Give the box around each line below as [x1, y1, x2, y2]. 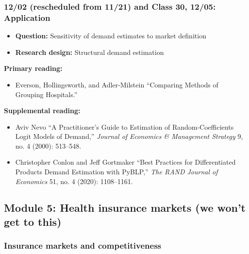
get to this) [4, 214, 62, 229]
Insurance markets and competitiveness [4, 239, 162, 252]
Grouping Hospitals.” [15, 89, 78, 99]
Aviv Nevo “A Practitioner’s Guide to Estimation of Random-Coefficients [15, 121, 234, 132]
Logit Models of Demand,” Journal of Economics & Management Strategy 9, [15, 131, 243, 141]
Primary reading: [4, 63, 63, 73]
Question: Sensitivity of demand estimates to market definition [15, 31, 206, 41]
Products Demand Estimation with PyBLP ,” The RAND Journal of [15, 167, 218, 177]
